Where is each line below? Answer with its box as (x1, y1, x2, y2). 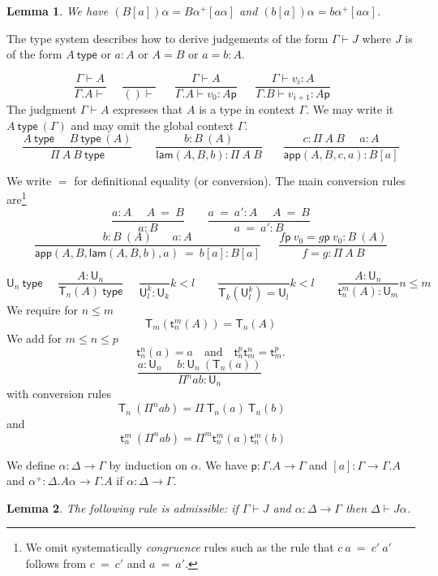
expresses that (113, 101, 183, 118)
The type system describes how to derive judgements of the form (6, 29, 328, 46)
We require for (6, 301, 79, 318)
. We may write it (306, 101, 394, 118)
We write (6, 171, 52, 188)
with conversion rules (6, 385, 111, 402)
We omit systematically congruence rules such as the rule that (25, 539, 334, 556)
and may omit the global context (71, 116, 234, 133)
